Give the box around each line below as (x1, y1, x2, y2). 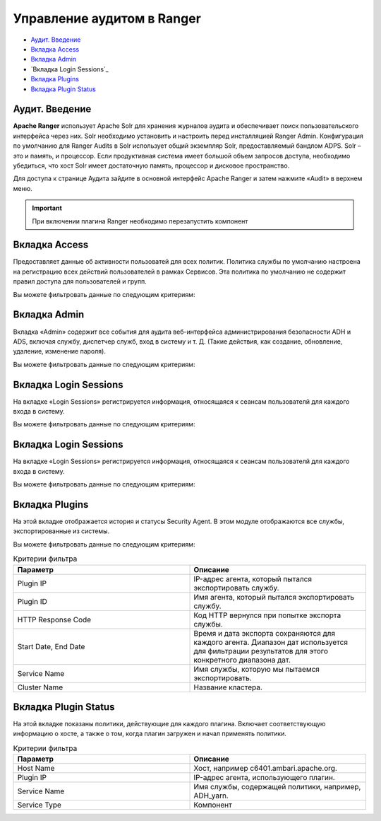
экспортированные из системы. (13, 527, 110, 535)
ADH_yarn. (193, 791, 229, 800)
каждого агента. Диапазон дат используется (193, 637, 349, 647)
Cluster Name (17, 682, 64, 692)
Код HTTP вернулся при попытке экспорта (193, 610, 341, 620)
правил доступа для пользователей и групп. (13, 277, 147, 286)
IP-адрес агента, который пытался (193, 573, 312, 583)
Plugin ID (17, 596, 47, 606)
